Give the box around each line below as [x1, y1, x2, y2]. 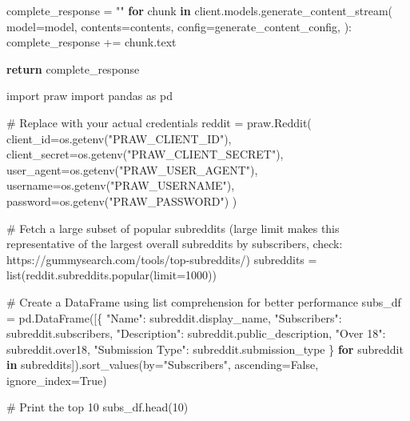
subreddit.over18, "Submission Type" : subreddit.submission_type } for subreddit [6, 340, 404, 357]
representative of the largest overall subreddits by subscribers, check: [6, 235, 343, 252]
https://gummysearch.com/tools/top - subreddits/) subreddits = [6, 251, 317, 267]
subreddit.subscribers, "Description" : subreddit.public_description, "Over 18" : [6, 325, 386, 342]
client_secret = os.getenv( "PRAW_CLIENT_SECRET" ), [6, 146, 284, 162]
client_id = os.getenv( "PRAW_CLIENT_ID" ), [6, 130, 232, 146]
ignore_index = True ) [6, 371, 107, 388]
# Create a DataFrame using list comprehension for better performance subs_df [6, 293, 401, 310]
